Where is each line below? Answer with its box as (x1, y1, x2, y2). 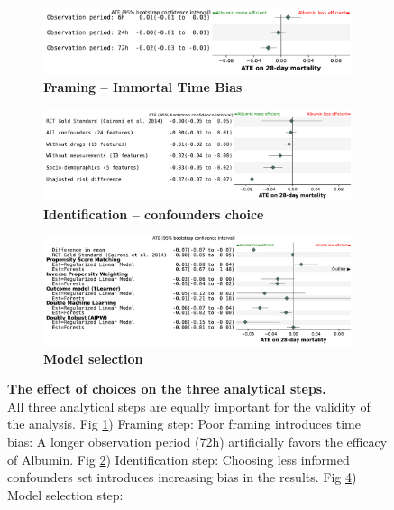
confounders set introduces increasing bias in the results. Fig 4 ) (7, 468, 357, 487)
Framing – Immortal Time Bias (43, 78, 243, 97)
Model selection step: (7, 485, 124, 504)
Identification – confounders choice (43, 204, 264, 223)
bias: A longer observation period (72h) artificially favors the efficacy (7, 431, 388, 450)
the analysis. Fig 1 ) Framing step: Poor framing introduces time (7, 414, 361, 433)
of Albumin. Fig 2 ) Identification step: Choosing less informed (7, 450, 350, 468)
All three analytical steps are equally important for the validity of (7, 396, 371, 415)
